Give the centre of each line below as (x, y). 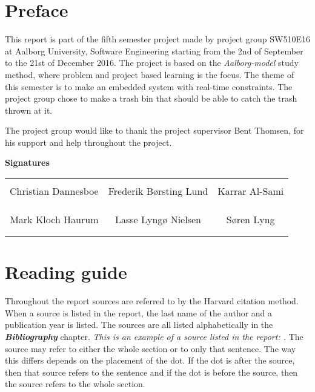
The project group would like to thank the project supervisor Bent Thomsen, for (154, 130)
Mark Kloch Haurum (54, 220)
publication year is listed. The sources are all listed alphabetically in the (139, 325)
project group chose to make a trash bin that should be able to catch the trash (151, 98)
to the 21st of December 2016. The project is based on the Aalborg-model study (152, 63)
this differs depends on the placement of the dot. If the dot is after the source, (150, 360)
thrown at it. (29, 110)
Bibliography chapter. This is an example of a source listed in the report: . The (154, 336)
